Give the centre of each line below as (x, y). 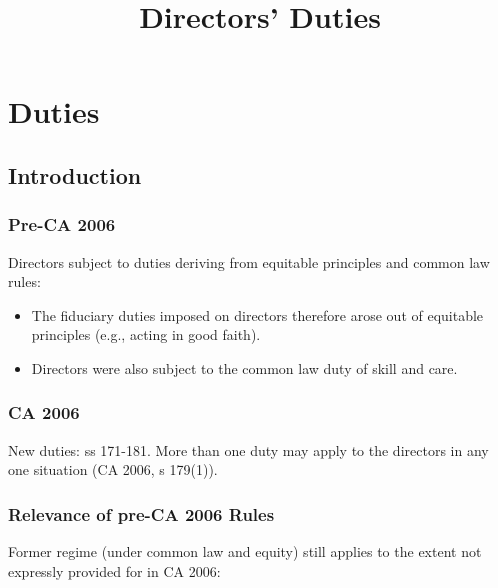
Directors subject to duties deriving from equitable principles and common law (249, 261)
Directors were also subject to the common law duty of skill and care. (244, 367)
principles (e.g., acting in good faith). (146, 334)
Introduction (75, 174)
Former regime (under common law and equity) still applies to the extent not (245, 551)
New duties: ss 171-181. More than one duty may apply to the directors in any (248, 449)
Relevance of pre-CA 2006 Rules (141, 513)
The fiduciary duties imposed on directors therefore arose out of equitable (257, 314)
